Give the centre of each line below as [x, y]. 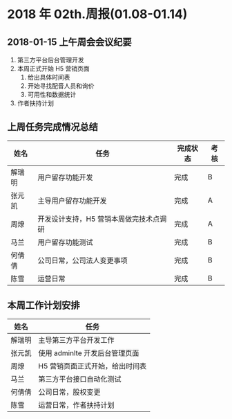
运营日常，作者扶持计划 [77, 404]
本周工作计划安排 [43, 305]
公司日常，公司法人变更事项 [83, 260]
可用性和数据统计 [52, 95]
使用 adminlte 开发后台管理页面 [89, 353]
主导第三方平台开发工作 [77, 340]
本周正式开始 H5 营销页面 [53, 69]
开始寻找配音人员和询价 [61, 86]
